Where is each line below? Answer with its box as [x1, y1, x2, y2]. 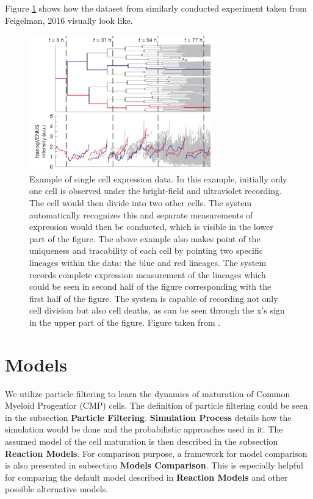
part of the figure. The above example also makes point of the [29, 232, 261, 245]
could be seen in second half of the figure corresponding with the [29, 280, 272, 293]
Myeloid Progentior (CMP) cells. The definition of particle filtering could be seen [5, 399, 308, 412]
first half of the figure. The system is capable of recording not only [29, 292, 278, 304]
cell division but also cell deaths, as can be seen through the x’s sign [29, 304, 285, 317]
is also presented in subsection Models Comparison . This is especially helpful [5, 459, 303, 472]
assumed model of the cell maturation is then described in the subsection [5, 435, 278, 448]
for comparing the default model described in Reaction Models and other [5, 470, 288, 483]
